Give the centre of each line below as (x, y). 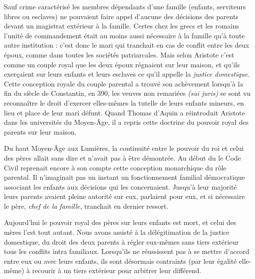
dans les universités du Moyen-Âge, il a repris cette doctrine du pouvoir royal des (126, 122)
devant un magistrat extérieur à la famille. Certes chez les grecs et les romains (122, 26)
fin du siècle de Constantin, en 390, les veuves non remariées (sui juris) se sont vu (127, 93)
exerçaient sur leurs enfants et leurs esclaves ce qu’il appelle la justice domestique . (127, 74)
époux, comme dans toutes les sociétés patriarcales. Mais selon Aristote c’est (119, 54)
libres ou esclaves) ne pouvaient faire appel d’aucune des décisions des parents (121, 16)
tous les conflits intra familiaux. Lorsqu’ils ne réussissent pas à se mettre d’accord (127, 251)
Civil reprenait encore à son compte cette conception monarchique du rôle (115, 167)
